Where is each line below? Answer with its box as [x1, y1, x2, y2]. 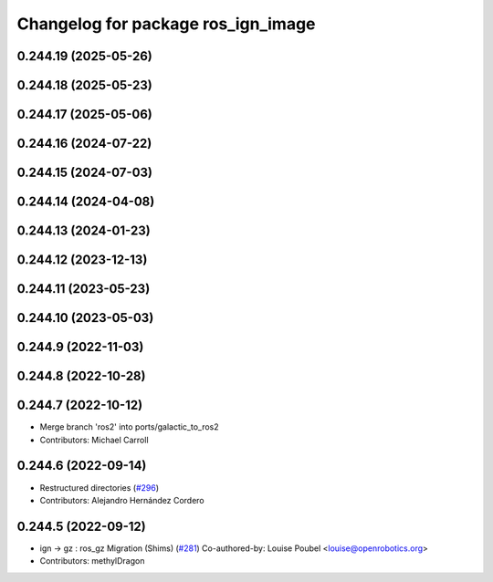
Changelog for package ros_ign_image [16, 14, 316, 34]
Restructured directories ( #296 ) [39, 482, 160, 493]
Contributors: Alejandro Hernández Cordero [39, 494, 205, 505]
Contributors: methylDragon [39, 556, 145, 566]
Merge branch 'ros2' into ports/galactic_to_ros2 [39, 421, 219, 432]
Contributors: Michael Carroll [39, 434, 150, 445]
